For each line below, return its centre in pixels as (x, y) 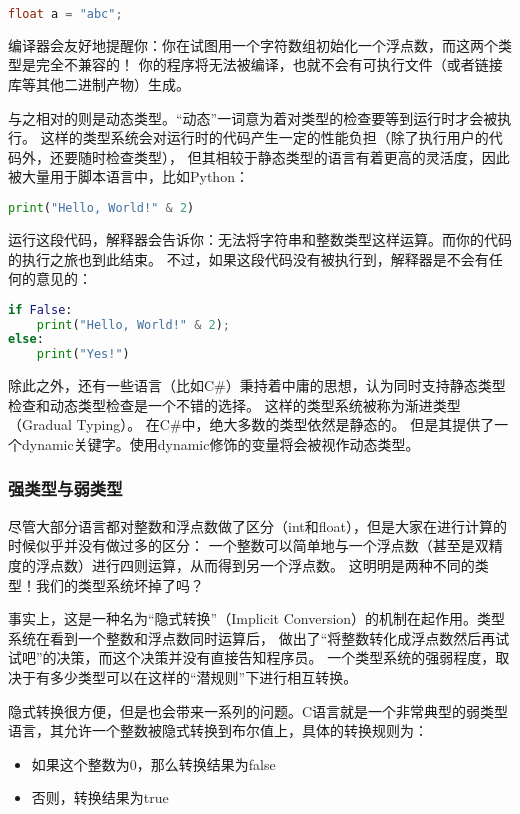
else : (26, 339)
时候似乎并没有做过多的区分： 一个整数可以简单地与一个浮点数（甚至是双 (248, 545)
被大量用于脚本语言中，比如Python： (128, 176)
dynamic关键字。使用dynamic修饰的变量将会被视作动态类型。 (220, 443)
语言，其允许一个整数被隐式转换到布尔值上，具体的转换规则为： (218, 730)
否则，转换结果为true (100, 797)
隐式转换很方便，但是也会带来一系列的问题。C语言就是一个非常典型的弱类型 (258, 710)
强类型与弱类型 (65, 488)
